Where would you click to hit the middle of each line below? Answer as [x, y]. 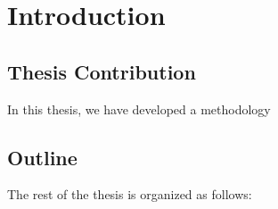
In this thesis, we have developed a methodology [139, 109]
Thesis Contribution [102, 71]
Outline [42, 157]
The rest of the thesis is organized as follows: [130, 194]
